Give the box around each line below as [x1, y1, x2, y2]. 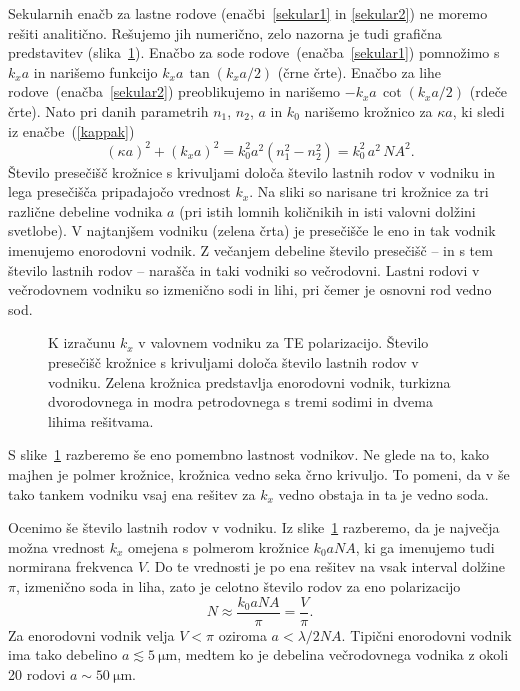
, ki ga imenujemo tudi [355, 536, 495, 557]
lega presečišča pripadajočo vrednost [8, 181, 231, 202]
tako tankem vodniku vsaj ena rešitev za [8, 483, 256, 504]
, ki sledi [452, 100, 505, 121]
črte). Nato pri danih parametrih [8, 100, 209, 121]
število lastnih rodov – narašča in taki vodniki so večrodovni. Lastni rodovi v [8, 259, 480, 280]
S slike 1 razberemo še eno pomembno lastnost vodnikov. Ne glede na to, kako [8, 444, 490, 465]
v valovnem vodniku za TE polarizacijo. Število [138, 332, 429, 353]
